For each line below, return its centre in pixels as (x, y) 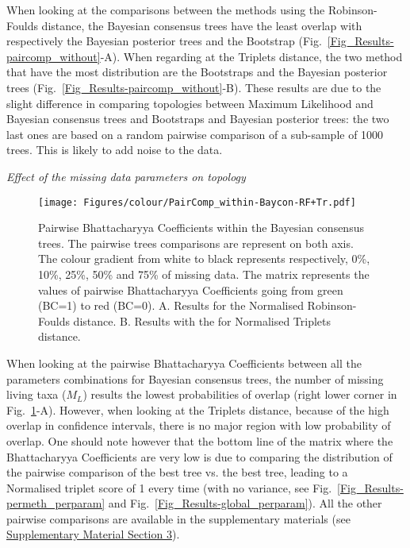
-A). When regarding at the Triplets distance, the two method (251, 56)
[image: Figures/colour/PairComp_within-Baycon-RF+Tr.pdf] (197, 202)
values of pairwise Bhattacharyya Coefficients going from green (191, 289)
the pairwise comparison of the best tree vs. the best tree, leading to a (177, 472)
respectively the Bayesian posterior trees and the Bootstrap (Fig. (164, 41)
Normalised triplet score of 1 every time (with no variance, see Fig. (169, 487)
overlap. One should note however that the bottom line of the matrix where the (200, 440)
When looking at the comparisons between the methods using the (166, 10)
